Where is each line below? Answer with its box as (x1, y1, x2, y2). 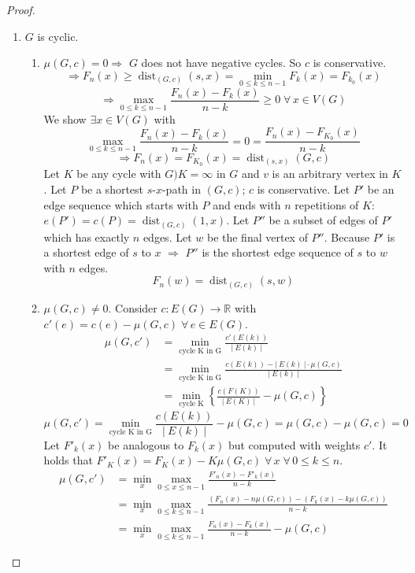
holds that (43, 452, 93, 468)
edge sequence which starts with (43, 196, 198, 213)
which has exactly (43, 228, 130, 245)
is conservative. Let (257, 180, 350, 197)
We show (43, 110, 87, 127)
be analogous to (108, 436, 184, 453)
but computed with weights (228, 436, 361, 453)
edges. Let (143, 228, 192, 245)
